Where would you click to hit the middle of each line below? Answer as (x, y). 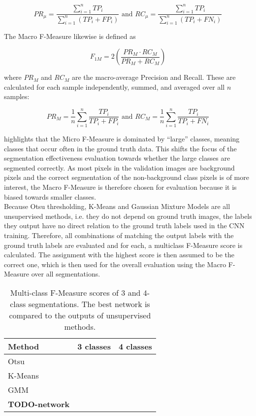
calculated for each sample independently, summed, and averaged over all (114, 87)
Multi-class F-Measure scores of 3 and (75, 292)
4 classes (135, 346)
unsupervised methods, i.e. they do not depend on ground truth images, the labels (128, 216)
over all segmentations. (66, 274)
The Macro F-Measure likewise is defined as (70, 36)
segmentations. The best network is (89, 304)
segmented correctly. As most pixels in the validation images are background (119, 167)
